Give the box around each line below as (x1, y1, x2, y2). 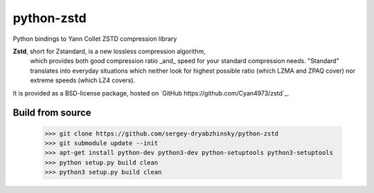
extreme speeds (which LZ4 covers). (30, 76, 135, 84)
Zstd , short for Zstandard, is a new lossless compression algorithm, (12, 47, 206, 55)
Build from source (12, 107, 91, 119)
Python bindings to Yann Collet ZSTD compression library (12, 35, 177, 43)
